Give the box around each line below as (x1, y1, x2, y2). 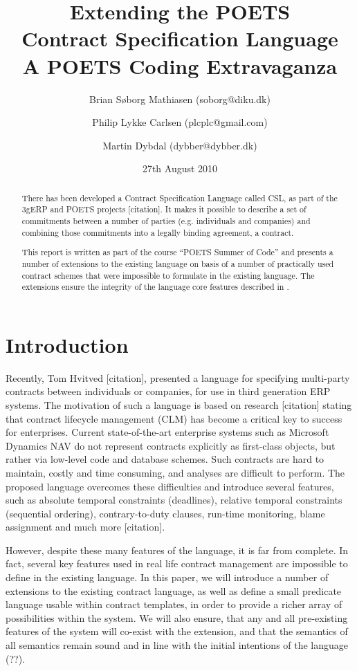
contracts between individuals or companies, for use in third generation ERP (6, 384, 331, 398)
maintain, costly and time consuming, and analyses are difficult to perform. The (6, 465, 345, 479)
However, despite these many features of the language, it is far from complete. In (6, 542, 349, 557)
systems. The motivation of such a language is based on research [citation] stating (6, 397, 352, 412)
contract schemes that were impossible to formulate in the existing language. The (21, 269, 315, 281)
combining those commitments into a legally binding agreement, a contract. (21, 226, 294, 238)
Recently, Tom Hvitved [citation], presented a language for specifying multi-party (6, 370, 350, 385)
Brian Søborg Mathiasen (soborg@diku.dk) (89, 91, 271, 106)
